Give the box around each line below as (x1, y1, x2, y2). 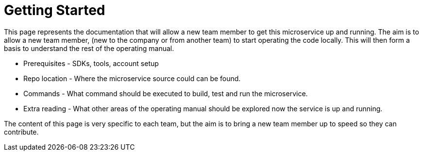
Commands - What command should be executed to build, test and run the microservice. (23, 89, 308, 98)
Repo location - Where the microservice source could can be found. (23, 74, 241, 83)
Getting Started (4, 2, 105, 18)
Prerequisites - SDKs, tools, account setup (23, 59, 159, 68)
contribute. (4, 127, 39, 136)
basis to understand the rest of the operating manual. (4, 44, 174, 52)
